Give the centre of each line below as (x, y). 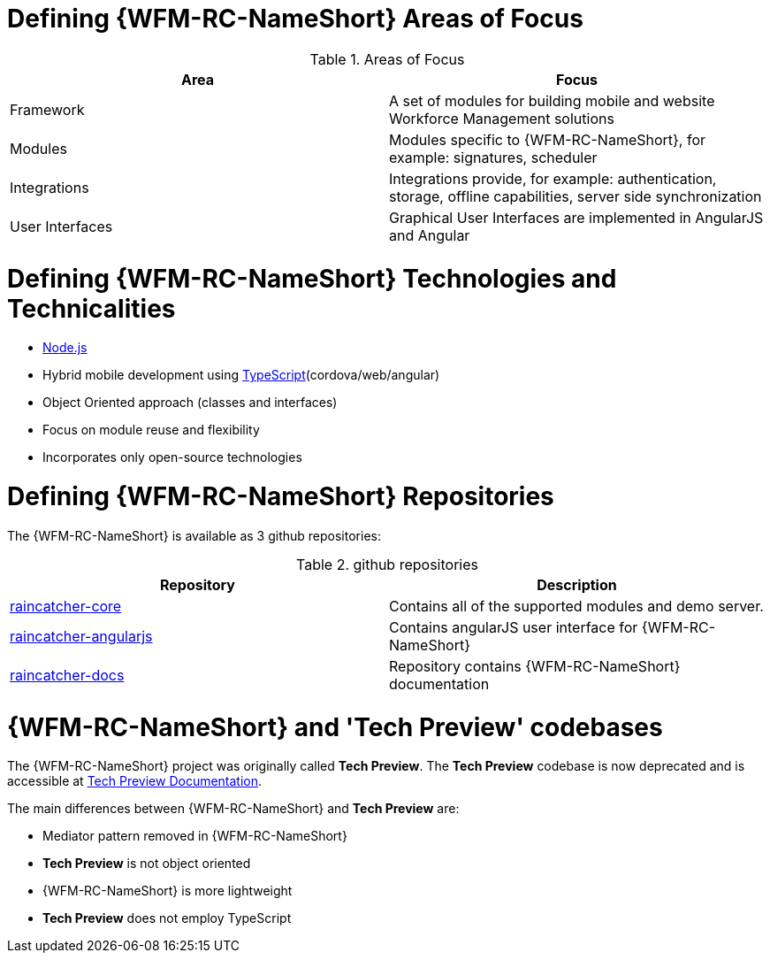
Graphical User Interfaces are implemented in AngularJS (576, 217)
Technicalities (91, 308)
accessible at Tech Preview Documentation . (135, 781)
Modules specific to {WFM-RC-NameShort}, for (548, 139)
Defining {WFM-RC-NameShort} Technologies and (312, 278)
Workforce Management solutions (502, 118)
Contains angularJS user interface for (514, 627)
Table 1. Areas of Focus (387, 59)
